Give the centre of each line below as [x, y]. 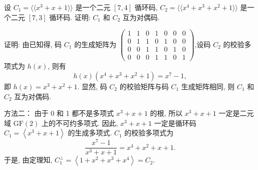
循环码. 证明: [70, 17]
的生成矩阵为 [95, 44]
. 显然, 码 [92, 86]
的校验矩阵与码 [144, 86]
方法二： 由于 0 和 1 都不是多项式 [59, 113]
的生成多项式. [90, 133]
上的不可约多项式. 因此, [80, 123]
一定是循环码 [175, 123]
